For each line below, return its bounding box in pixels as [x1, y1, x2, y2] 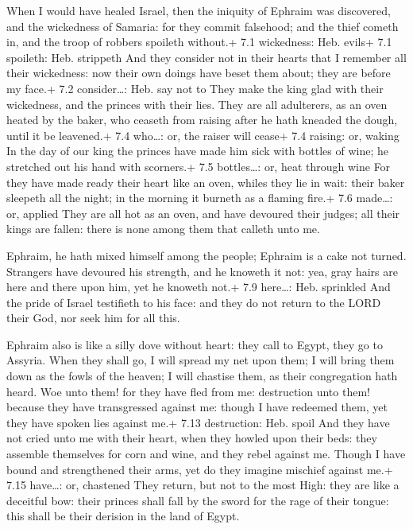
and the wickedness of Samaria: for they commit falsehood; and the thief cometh [6, 18, 399, 34]
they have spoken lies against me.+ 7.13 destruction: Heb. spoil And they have [6, 414, 390, 430]
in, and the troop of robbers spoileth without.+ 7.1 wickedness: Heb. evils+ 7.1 [6, 33, 392, 50]
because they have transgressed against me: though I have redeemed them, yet [6, 399, 388, 415]
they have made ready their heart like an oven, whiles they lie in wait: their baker [6, 173, 405, 190]
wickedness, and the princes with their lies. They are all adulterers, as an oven [6, 95, 388, 112]
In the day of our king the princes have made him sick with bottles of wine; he [6, 142, 388, 159]
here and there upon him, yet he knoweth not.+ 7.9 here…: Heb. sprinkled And [6, 278, 391, 295]
